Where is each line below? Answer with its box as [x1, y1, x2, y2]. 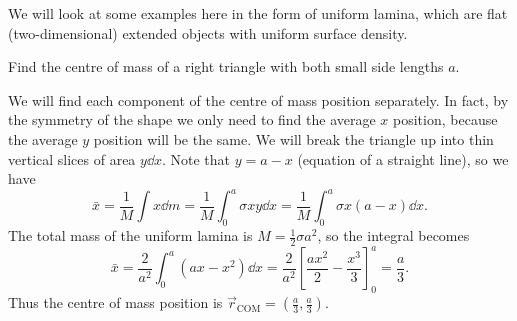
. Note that [161, 148, 230, 169]
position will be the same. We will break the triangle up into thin [93, 128, 494, 149]
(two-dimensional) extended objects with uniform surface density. [8, 22, 408, 43]
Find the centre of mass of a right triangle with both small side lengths [8, 56, 444, 77]
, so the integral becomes [317, 225, 470, 246]
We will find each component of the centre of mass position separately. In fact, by [8, 89, 509, 110]
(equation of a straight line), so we [297, 148, 509, 169]
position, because [393, 109, 498, 130]
